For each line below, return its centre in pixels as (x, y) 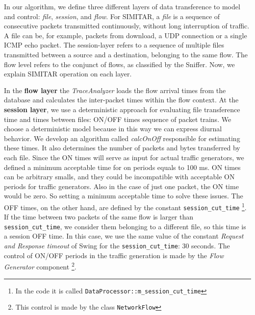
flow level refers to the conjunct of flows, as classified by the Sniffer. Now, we (119, 64)
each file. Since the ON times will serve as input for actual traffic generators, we (124, 157)
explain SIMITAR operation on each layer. (68, 74)
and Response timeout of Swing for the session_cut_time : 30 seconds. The (117, 246)
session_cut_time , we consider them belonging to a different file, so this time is (125, 226)
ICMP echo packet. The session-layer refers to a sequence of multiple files (114, 45)
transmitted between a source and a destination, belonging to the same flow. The (126, 54)
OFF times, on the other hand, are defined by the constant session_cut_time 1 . (125, 206)
